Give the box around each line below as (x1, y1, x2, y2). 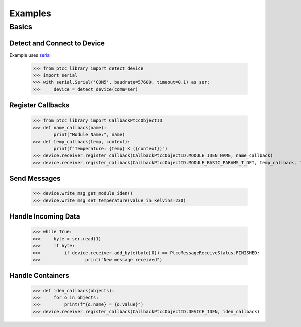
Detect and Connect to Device (9, 39, 105, 47)
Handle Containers (9, 271, 70, 280)
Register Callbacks (9, 101, 70, 110)
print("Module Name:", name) (53, 132, 125, 138)
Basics (9, 22, 33, 31)
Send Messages (9, 174, 61, 183)
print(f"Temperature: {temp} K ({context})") (53, 146, 168, 152)
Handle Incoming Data (9, 212, 80, 221)
